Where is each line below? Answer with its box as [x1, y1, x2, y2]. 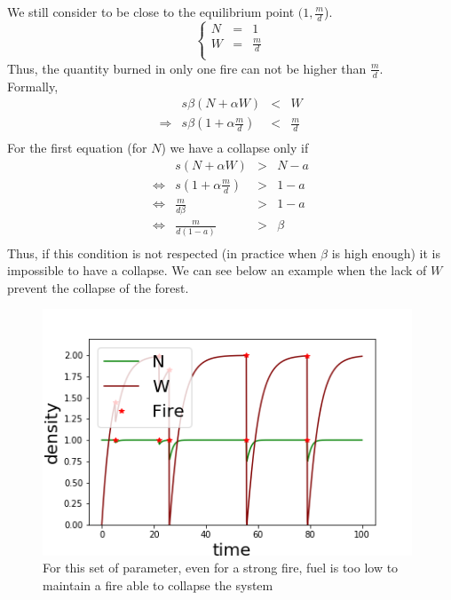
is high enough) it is [331, 243, 440, 262]
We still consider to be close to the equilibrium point [7, 3, 295, 20]
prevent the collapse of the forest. [7, 278, 189, 296]
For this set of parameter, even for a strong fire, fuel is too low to [43, 558, 399, 577]
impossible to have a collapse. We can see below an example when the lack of [7, 261, 427, 280]
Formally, [7, 76, 59, 95]
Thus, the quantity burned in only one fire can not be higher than [7, 59, 367, 77]
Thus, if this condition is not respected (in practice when [7, 243, 317, 262]
